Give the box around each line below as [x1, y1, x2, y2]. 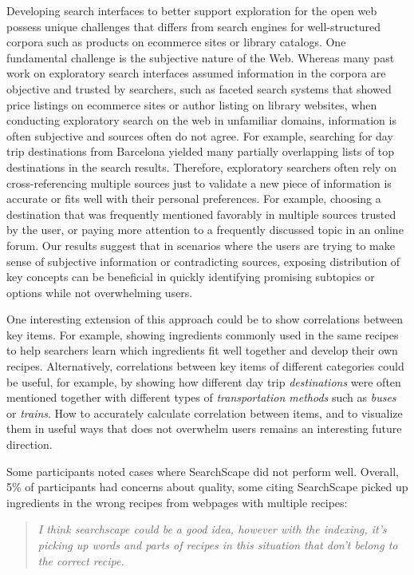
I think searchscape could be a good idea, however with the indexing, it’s [37, 521, 387, 537]
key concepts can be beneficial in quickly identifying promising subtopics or [6, 268, 375, 285]
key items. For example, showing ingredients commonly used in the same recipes [6, 326, 399, 343]
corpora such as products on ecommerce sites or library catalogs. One [6, 34, 346, 50]
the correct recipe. [37, 552, 124, 569]
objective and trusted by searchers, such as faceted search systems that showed [6, 80, 392, 97]
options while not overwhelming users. [6, 284, 193, 300]
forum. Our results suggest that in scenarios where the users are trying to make [6, 236, 396, 253]
